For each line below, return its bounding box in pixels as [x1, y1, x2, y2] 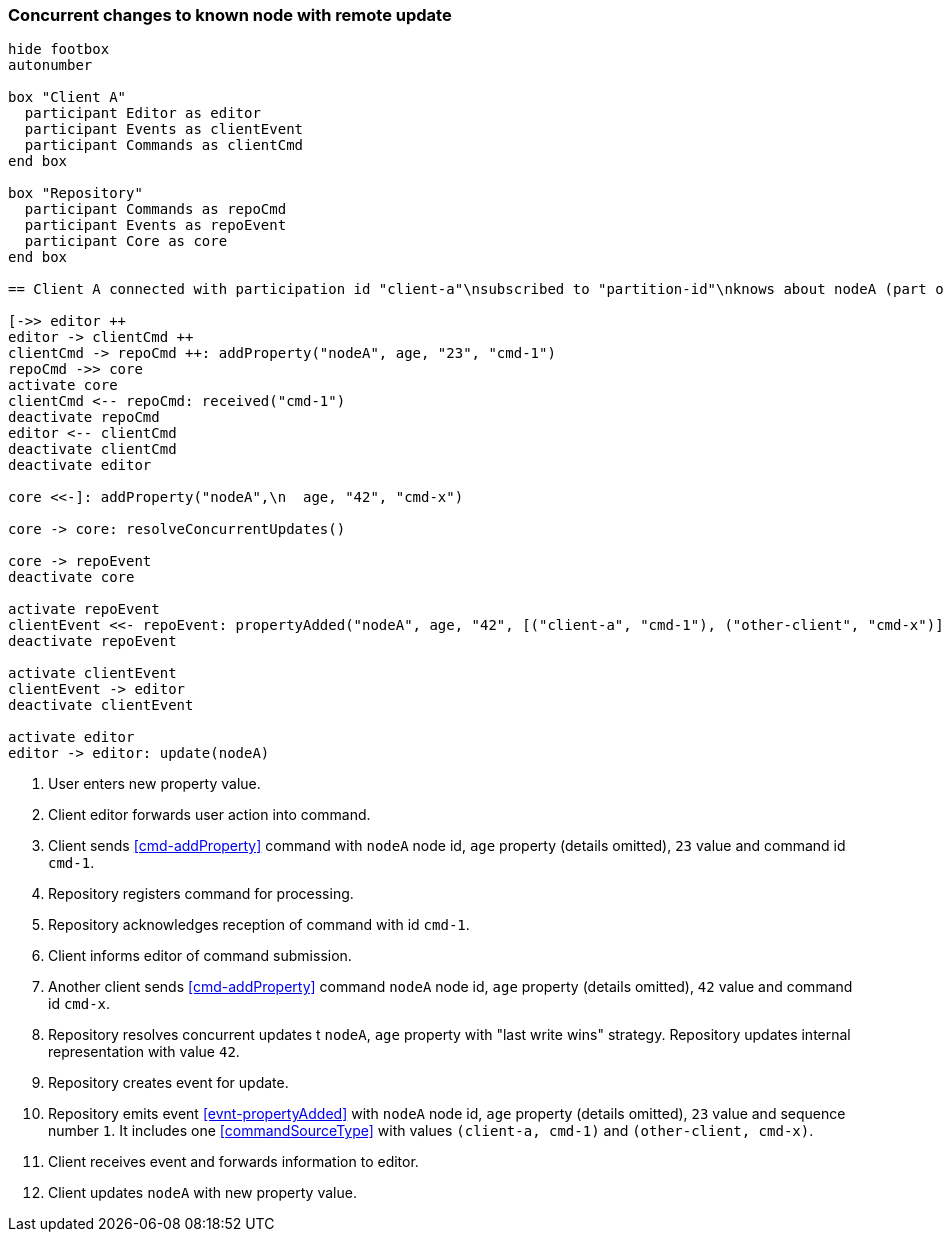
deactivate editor [8, 457, 152, 474]
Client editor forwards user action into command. [48, 806, 371, 824]
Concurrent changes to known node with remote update [8, 5, 452, 25]
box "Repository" [8, 185, 143, 202]
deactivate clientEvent [8, 697, 194, 714]
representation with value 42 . [48, 1043, 240, 1061]
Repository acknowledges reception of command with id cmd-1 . [48, 916, 470, 934]
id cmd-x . [48, 995, 111, 1013]
